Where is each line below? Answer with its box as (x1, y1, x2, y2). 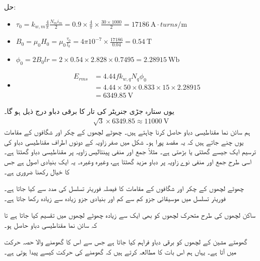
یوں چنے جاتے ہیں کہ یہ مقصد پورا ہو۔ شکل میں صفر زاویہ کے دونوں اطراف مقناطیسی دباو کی (4, 136, 244, 147)
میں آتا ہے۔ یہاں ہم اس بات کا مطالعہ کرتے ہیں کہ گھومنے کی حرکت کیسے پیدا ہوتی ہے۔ (4, 246, 236, 257)
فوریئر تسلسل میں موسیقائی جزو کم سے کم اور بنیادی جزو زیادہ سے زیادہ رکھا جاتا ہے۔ (4, 192, 226, 203)
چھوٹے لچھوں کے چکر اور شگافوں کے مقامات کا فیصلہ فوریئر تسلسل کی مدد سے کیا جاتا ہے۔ (4, 183, 244, 193)
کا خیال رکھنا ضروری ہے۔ (4, 166, 70, 176)
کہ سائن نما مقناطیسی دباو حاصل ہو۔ (4, 219, 97, 230)
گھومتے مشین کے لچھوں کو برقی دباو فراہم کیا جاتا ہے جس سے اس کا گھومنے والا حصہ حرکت (4, 236, 247, 247)
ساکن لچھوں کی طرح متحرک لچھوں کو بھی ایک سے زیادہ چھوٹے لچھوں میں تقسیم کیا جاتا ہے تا (4, 210, 255, 220)
